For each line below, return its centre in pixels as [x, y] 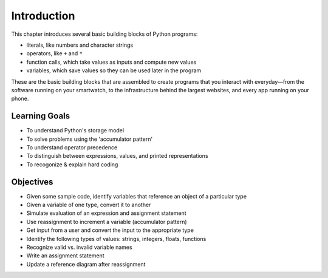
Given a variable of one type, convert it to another [89, 205]
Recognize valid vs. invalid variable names [80, 247]
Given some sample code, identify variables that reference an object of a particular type [137, 196]
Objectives [32, 182]
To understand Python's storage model [75, 131]
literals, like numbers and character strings [80, 45]
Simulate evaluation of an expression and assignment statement [106, 213]
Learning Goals [41, 116]
